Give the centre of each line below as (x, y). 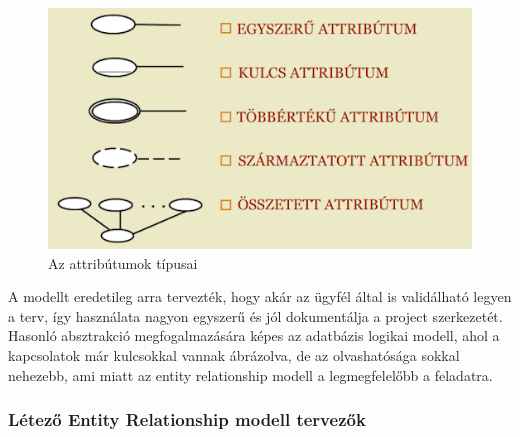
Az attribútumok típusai (123, 262)
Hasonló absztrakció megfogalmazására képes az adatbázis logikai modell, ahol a (254, 335)
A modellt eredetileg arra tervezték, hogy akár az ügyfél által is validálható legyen (260, 296)
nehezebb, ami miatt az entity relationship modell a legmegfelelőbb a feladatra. (250, 374)
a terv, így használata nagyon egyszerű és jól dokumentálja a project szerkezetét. (255, 315)
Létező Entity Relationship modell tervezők (187, 419)
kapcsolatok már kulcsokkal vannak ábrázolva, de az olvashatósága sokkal (234, 354)
